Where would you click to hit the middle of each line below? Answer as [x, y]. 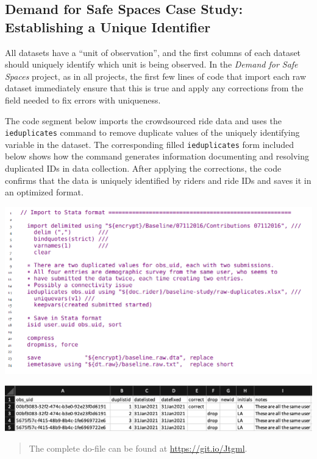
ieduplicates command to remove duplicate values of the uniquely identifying [152, 132]
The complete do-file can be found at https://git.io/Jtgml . [138, 448]
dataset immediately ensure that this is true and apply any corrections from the [154, 88]
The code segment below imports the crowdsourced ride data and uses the [143, 120]
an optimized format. [44, 192]
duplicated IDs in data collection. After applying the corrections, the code [143, 168]
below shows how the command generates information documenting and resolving [157, 156]
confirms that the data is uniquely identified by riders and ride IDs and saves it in [158, 180]
